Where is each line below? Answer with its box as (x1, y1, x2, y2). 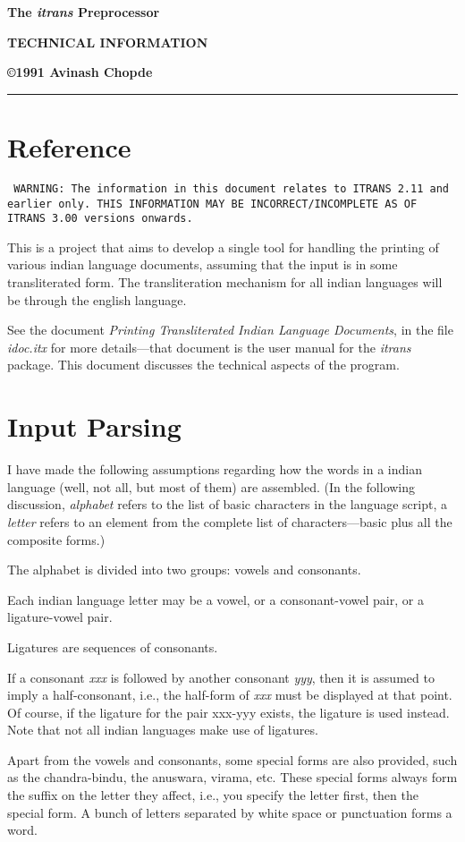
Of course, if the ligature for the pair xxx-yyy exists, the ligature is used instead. (7, 702, 450, 721)
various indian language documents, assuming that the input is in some (7, 255, 398, 274)
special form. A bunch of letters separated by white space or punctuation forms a (7, 803, 452, 821)
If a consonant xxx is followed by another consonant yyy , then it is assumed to (7, 668, 435, 686)
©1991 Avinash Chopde (7, 63, 153, 81)
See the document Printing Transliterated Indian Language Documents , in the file (7, 320, 453, 339)
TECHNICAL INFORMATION (7, 32, 208, 51)
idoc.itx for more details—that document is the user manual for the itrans (7, 337, 411, 356)
